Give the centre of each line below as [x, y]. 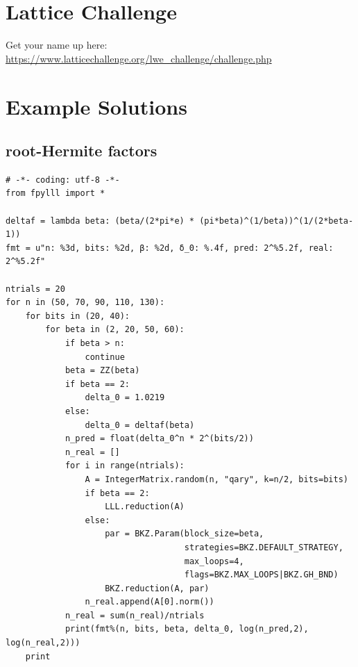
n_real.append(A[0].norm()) [150, 602]
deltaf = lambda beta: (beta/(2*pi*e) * [100, 221]
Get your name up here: [57, 45]
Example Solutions [96, 106]
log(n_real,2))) [43, 643]
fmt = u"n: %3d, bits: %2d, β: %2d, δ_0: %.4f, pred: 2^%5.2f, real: [170, 248]
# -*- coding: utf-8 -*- [63, 180]
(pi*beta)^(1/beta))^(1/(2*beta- [276, 221]
